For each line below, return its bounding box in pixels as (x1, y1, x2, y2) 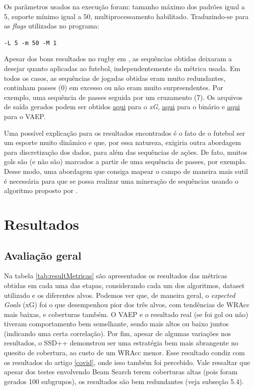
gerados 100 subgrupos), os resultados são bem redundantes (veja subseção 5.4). (4, 376, 244, 386)
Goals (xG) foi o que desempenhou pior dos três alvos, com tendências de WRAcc (4, 299, 250, 310)
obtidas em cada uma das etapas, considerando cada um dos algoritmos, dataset (4, 280, 245, 290)
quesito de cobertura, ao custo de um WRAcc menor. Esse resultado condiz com (4, 347, 245, 358)
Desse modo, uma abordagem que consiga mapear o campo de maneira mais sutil (4, 166, 248, 176)
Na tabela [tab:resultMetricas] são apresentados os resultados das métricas (4, 270, 228, 281)
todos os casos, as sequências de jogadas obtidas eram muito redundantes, (4, 73, 226, 83)
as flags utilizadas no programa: (4, 21, 100, 31)
